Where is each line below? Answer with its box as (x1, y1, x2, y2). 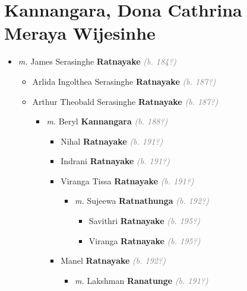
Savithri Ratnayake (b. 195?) (88, 215, 201, 227)
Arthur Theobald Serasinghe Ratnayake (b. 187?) (32, 95, 218, 107)
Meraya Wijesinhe (4, 21, 156, 45)
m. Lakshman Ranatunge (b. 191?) (74, 274, 208, 286)
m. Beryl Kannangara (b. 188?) (46, 115, 168, 127)
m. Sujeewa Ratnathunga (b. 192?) (74, 194, 210, 207)
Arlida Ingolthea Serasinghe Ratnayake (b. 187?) (32, 75, 216, 87)
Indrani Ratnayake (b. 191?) (61, 155, 170, 167)
